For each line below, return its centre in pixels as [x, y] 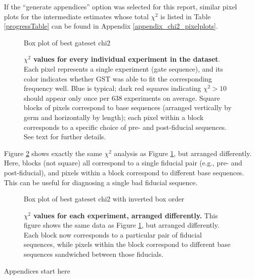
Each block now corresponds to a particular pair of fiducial [113, 234]
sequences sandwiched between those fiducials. [94, 254]
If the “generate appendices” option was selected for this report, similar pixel [121, 6]
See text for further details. [65, 137]
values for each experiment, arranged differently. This [126, 215]
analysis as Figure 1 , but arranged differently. [183, 153]
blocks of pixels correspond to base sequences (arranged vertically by [128, 107]
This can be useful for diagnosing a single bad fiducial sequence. [101, 182]
